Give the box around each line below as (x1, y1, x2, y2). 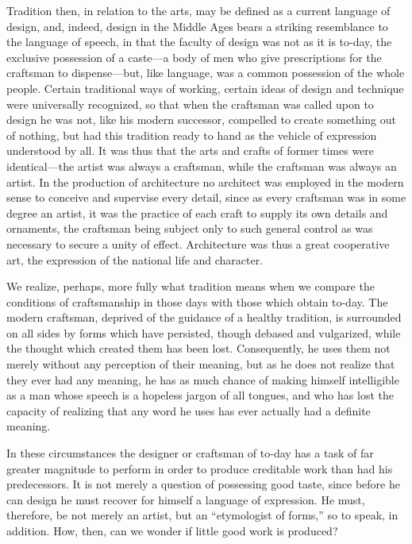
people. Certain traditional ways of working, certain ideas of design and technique (6, 79, 404, 96)
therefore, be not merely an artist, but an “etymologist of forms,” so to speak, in (6, 507, 399, 523)
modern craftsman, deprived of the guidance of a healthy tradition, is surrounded (6, 309, 402, 326)
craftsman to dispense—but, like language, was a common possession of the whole (6, 64, 405, 81)
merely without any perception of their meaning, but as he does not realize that (6, 356, 395, 372)
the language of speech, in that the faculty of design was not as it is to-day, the (6, 33, 392, 50)
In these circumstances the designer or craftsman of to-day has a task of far (6, 445, 374, 461)
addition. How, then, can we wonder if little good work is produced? (6, 523, 338, 538)
